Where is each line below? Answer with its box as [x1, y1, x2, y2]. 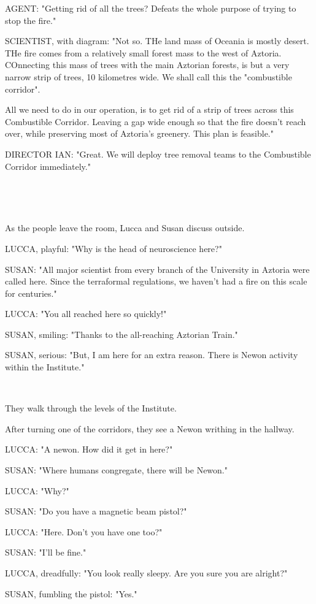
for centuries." [5, 286, 57, 299]
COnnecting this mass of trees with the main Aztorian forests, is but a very [5, 58, 290, 71]
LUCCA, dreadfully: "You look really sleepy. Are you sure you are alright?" [5, 567, 288, 579]
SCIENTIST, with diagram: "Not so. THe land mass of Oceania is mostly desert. [5, 34, 309, 47]
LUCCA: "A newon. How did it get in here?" [5, 443, 173, 456]
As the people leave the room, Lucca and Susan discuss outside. [5, 221, 245, 234]
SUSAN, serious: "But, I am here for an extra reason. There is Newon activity [5, 348, 298, 361]
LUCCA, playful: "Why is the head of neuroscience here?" [5, 242, 222, 254]
